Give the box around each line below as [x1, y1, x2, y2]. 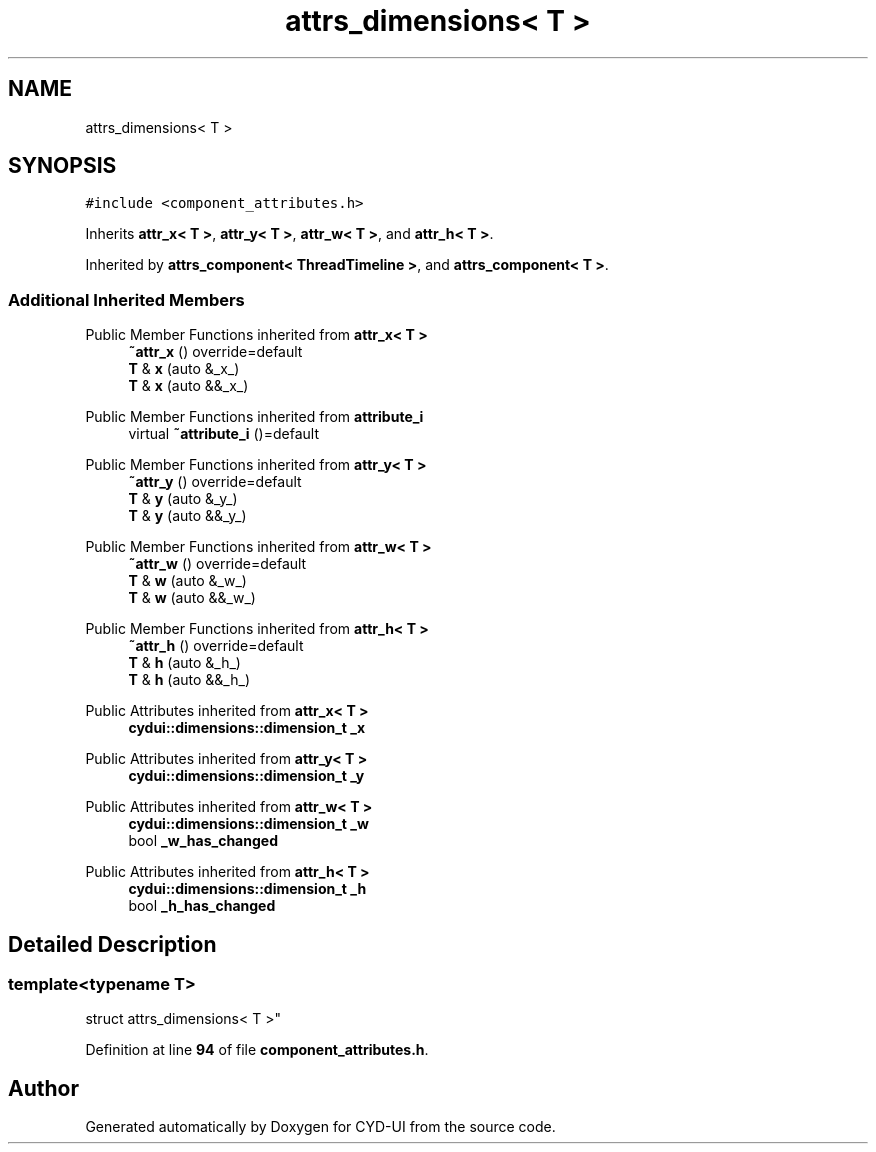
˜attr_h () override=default [128, 637, 304, 655]
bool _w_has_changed [128, 832, 278, 850]
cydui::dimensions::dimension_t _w [128, 815, 369, 833]
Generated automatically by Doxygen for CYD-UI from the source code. [85, 1118, 556, 1136]
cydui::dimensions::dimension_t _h [128, 880, 367, 898]
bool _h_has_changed [128, 897, 276, 915]
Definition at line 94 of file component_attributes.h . [85, 1041, 429, 1059]
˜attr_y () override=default [128, 473, 302, 491]
